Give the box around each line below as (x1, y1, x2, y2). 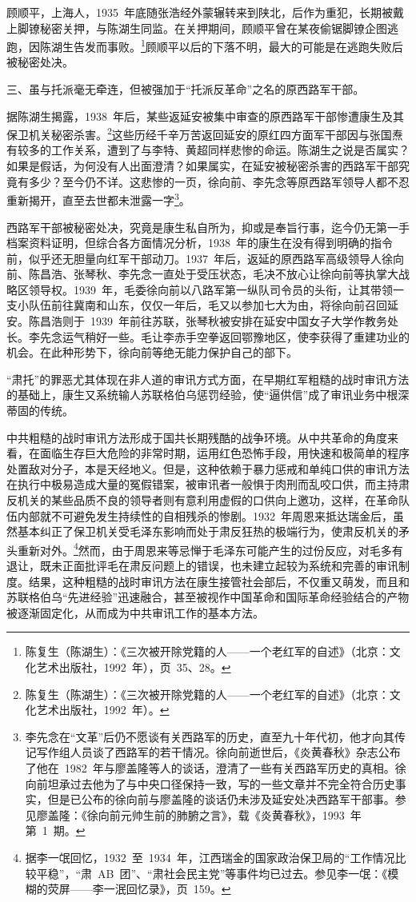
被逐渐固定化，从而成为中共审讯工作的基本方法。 (6, 604, 264, 621)
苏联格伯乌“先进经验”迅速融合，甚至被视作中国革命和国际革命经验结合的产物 (6, 589, 410, 605)
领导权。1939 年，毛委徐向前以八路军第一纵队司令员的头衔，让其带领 (28, 281, 393, 297)
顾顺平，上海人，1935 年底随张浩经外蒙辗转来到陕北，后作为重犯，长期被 (6, 4, 393, 20)
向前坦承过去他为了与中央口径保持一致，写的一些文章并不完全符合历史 (25, 775, 395, 792)
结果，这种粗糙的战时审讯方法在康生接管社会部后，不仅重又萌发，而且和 (28, 573, 410, 589)
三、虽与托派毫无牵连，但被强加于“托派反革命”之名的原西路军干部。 (6, 81, 365, 98)
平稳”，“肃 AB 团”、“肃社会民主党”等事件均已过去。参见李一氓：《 (36, 864, 388, 881)
